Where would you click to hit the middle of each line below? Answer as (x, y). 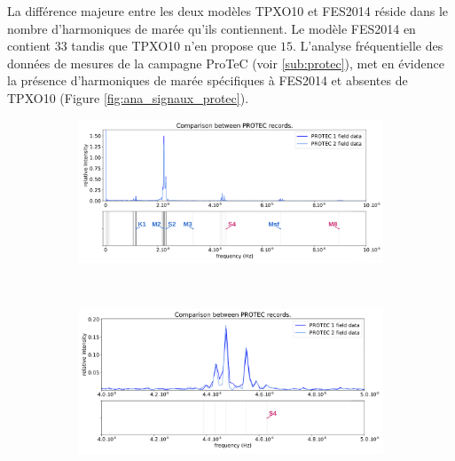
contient (29, 46)
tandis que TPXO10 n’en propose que (174, 46)
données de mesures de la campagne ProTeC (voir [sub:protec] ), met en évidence (226, 63)
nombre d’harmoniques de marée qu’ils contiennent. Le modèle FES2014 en (212, 28)
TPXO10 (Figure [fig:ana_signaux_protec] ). (128, 97)
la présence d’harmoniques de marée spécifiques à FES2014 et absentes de (208, 80)
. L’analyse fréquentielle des (368, 46)
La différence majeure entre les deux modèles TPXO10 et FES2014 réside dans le (228, 11)
